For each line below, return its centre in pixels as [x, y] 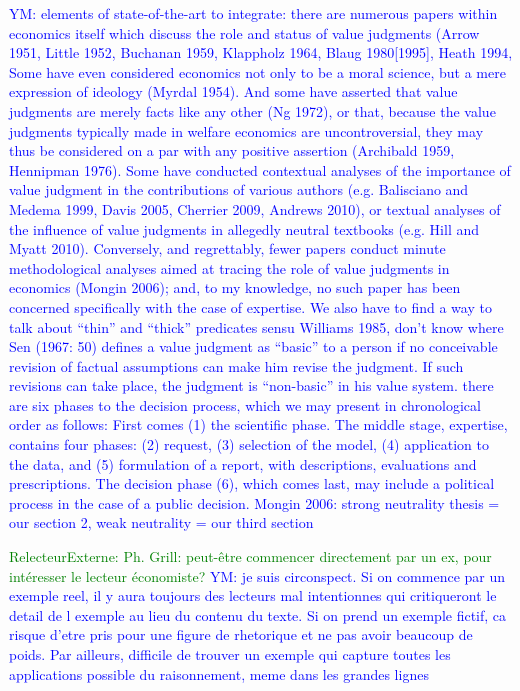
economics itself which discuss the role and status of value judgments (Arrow [244, 32]
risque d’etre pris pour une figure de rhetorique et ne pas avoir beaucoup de [241, 634]
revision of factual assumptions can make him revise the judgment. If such [236, 365]
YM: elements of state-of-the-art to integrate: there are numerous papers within [253, 13]
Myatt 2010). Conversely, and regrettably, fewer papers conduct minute [227, 248]
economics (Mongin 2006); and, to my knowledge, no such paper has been [235, 287]
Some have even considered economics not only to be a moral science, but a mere [257, 71]
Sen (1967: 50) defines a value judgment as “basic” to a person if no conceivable [253, 346]
